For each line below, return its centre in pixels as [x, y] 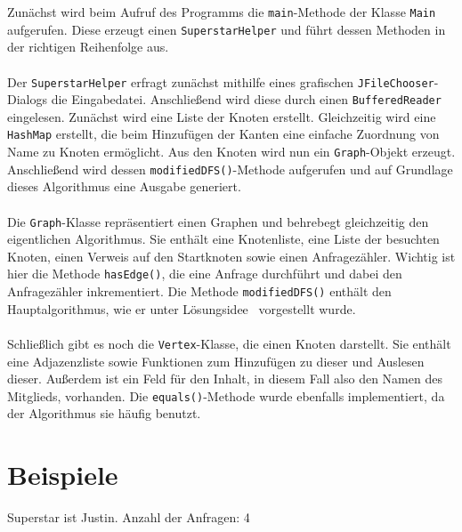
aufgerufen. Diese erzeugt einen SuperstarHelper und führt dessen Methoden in [227, 29]
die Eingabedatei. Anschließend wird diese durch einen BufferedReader [246, 99]
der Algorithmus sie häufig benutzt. [104, 413]
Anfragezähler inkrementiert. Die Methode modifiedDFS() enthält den [199, 291]
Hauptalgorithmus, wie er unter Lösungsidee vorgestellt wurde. [182, 308]
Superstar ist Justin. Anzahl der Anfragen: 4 [129, 517]
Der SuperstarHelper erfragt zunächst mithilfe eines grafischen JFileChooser [221, 81]
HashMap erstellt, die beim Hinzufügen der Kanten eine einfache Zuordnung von [223, 134]
